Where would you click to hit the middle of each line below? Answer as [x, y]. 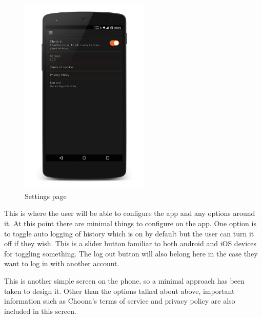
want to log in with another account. [62, 263]
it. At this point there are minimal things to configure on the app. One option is [130, 223]
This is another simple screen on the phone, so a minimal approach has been [124, 280]
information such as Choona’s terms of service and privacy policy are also [120, 301]
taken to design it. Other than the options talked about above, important [119, 291]
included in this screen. [40, 311]
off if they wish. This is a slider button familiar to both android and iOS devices [130, 243]
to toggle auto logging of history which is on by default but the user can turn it [129, 233]
